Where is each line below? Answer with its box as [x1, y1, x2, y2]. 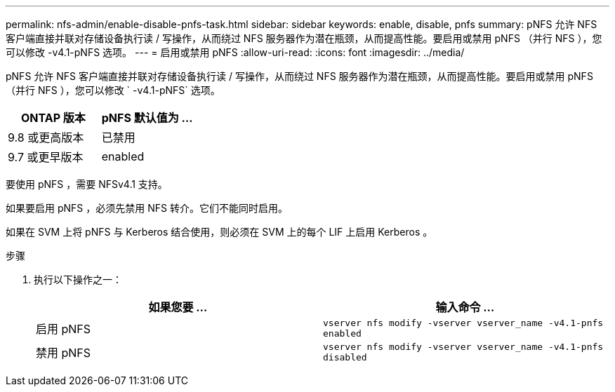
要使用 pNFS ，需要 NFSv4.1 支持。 [6, 178, 168, 190]
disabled [323, 352, 367, 363]
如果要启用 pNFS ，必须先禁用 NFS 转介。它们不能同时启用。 [6, 202, 288, 214]
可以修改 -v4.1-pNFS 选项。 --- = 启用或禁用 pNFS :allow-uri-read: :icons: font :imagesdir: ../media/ [6, 46, 465, 58]
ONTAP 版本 [20, 111, 86, 125]
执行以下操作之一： [34, 273, 122, 285]
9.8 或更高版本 [8, 130, 84, 144]
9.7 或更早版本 [8, 150, 84, 164]
